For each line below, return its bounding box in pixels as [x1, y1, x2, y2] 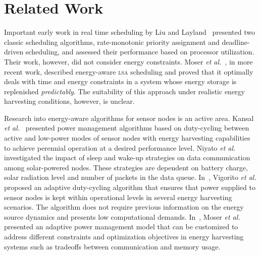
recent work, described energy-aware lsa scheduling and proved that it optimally [4, 66, 253, 77]
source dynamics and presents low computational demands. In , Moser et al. [4, 211, 240, 222]
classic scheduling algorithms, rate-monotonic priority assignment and [4, 36, 220, 47]
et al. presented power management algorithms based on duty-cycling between [4, 122, 249, 133]
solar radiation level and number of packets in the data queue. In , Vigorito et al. [4, 172, 256, 182]
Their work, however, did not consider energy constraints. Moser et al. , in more [4, 56, 253, 67]
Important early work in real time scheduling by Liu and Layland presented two [4, 27, 255, 37]
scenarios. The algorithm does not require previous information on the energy [4, 202, 244, 212]
